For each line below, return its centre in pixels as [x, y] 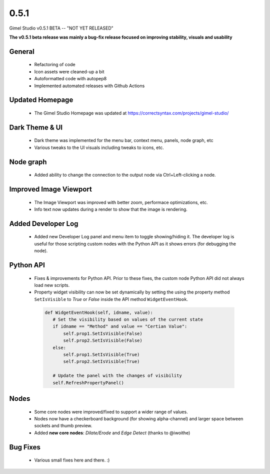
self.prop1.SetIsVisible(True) [101, 355]
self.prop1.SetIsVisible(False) [103, 333]
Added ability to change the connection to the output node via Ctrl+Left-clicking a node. [125, 175]
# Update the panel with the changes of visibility [117, 376]
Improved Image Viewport [50, 189]
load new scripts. [52, 285]
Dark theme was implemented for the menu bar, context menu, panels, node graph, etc [124, 140]
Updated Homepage [41, 100]
